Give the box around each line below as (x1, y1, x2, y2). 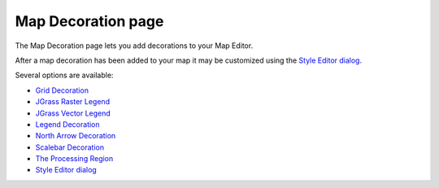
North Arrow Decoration (35, 131, 116, 141)
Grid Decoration (35, 85, 89, 95)
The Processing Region (35, 154, 114, 164)
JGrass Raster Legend (35, 97, 110, 107)
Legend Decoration (35, 119, 101, 129)
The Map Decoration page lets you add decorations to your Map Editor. (15, 41, 254, 50)
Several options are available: (15, 70, 114, 81)
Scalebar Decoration (35, 142, 105, 152)
